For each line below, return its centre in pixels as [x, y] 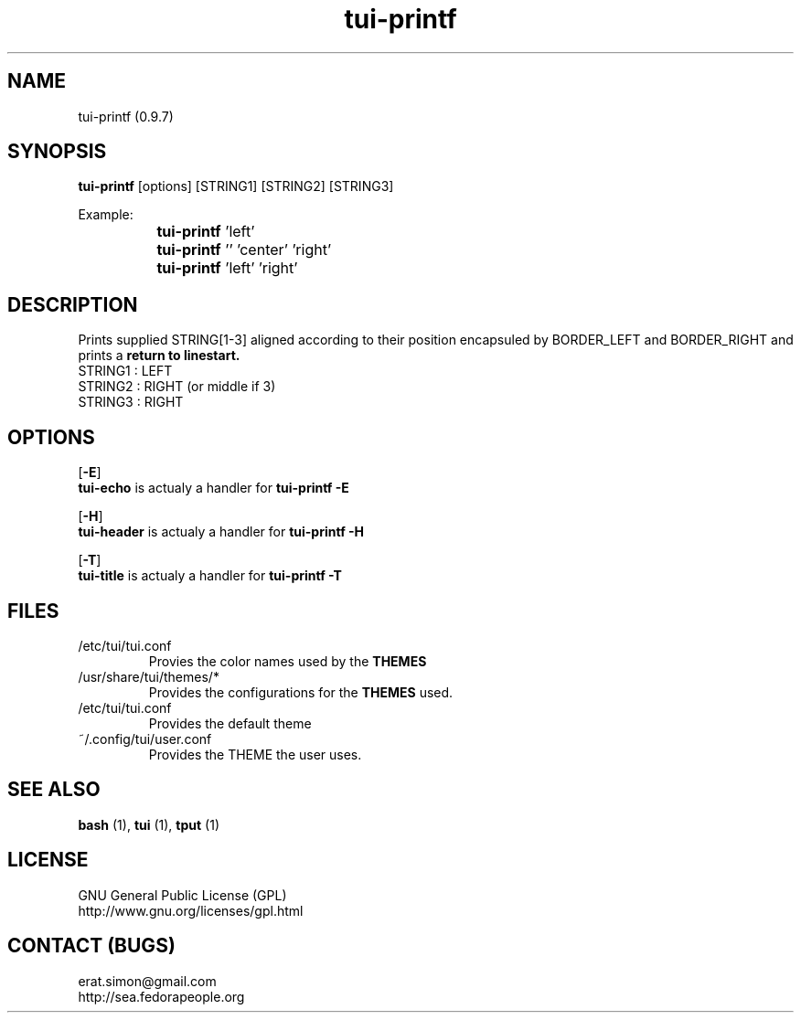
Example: [106, 215]
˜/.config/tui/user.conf [145, 738]
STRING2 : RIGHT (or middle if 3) [177, 387]
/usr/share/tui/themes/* [149, 676]
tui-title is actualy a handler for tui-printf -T [210, 576]
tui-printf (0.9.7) [126, 116]
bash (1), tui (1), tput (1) [149, 824]
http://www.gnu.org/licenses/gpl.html [191, 910]
